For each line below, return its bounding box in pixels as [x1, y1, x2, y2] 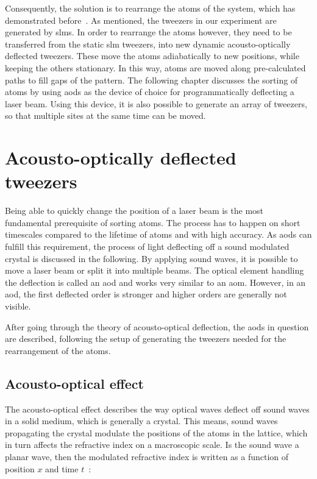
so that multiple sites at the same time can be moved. [5, 109, 206, 122]
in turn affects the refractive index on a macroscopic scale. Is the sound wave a [5, 438, 299, 451]
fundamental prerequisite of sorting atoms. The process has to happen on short [5, 216, 301, 229]
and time [45, 462, 79, 475]
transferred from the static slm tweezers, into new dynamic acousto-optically [5, 37, 291, 50]
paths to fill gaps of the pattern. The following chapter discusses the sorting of [5, 73, 298, 86]
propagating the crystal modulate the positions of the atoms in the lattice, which [5, 426, 308, 439]
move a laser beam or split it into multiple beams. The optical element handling [5, 264, 304, 277]
